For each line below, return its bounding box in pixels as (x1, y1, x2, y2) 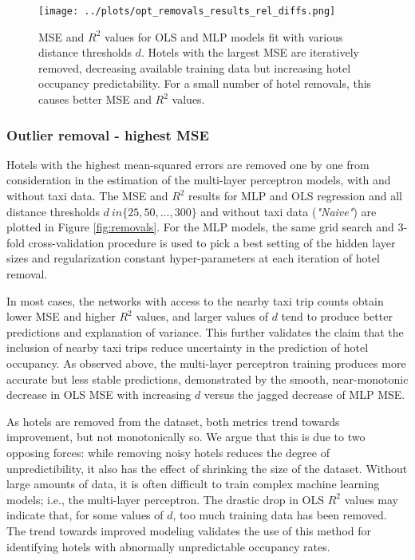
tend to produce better (281, 308, 393, 325)
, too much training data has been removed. (172, 507, 387, 523)
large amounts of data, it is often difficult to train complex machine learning (6, 475, 380, 492)
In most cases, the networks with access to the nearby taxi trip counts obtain (6, 292, 384, 309)
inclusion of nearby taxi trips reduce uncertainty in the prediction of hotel (6, 339, 369, 356)
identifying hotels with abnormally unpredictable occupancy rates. (6, 538, 330, 554)
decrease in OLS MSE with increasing (6, 386, 192, 403)
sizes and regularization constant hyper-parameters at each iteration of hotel (6, 250, 380, 266)
